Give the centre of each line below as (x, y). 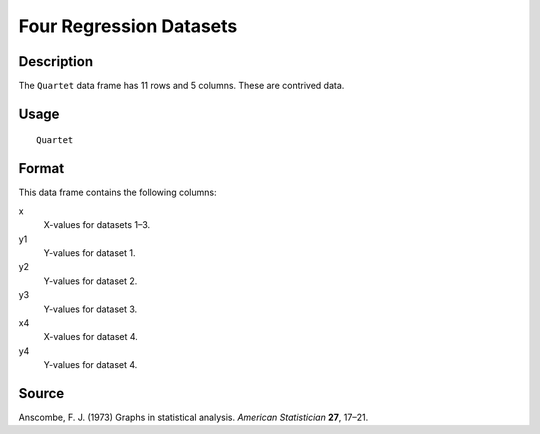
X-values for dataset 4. (91, 337)
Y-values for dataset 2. (90, 281)
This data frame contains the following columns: (117, 192)
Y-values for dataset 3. (90, 309)
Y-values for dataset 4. (90, 365)
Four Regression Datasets (128, 26)
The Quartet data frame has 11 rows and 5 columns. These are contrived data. (181, 86)
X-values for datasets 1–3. (97, 225)
